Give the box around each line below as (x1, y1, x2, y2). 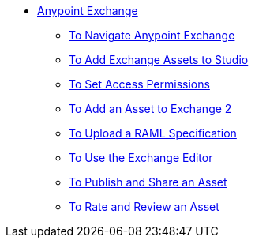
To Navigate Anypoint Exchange (69, 28, 235, 42)
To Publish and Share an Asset (69, 175, 227, 189)
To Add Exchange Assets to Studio (69, 53, 249, 66)
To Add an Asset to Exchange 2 (69, 102, 232, 115)
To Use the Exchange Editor (69, 151, 213, 164)
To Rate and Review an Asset (69, 200, 219, 213)
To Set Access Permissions (69, 77, 210, 91)
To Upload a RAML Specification (69, 126, 237, 140)
